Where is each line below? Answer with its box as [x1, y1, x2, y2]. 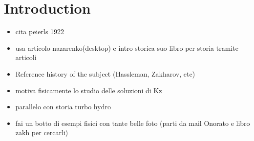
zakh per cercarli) [15, 127, 68, 138]
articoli [15, 52, 37, 62]
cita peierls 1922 [15, 26, 64, 37]
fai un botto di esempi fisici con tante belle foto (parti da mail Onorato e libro [15, 118, 250, 128]
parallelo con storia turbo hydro [15, 101, 111, 112]
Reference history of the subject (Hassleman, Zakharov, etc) [15, 68, 195, 79]
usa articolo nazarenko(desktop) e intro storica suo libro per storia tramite [15, 42, 238, 53]
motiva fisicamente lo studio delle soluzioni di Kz [15, 85, 162, 95]
